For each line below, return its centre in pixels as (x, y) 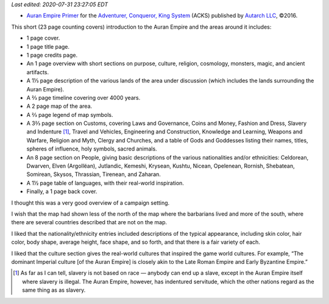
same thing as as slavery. (54, 290)
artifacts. (38, 72)
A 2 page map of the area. (59, 106)
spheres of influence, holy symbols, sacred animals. (92, 149)
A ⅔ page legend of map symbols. (70, 115)
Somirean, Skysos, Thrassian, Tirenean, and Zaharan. (94, 174)
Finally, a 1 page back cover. (62, 191)
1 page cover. (43, 38)
